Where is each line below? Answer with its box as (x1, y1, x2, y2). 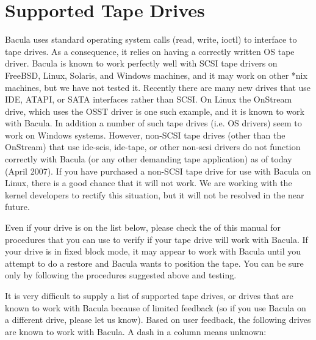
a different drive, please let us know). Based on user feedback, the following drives (5, 313, 311, 326)
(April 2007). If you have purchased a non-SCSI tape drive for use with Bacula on (5, 164, 311, 177)
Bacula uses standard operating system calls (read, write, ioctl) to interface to (5, 33, 297, 46)
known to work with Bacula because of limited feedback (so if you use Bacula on (5, 301, 306, 314)
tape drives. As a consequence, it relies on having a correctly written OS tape (5, 45, 295, 57)
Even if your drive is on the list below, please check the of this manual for (5, 221, 281, 234)
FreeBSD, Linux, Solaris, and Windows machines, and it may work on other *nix (5, 68, 307, 81)
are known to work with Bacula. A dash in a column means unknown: (5, 325, 267, 338)
